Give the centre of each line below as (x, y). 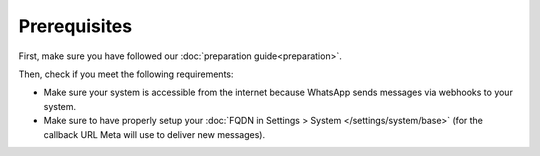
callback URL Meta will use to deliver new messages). (154, 134)
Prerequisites (75, 26)
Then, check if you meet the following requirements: (126, 74)
